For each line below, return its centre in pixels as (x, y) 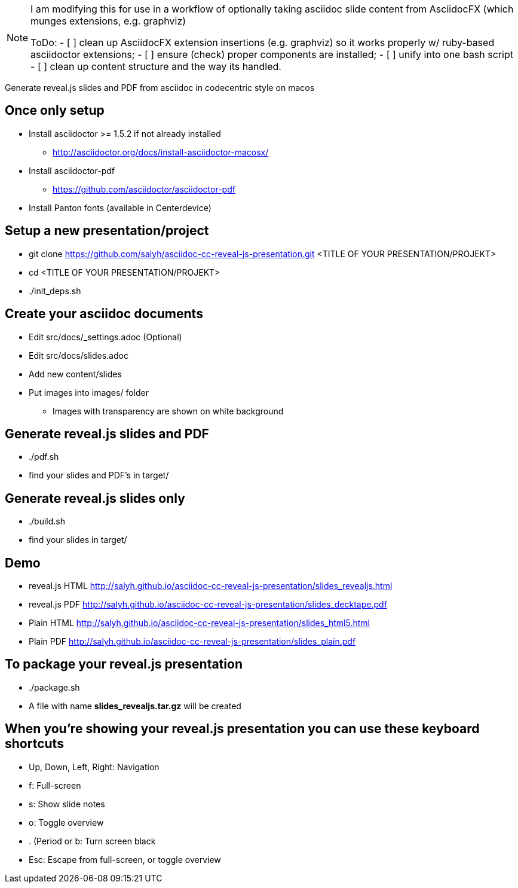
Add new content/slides (75, 374)
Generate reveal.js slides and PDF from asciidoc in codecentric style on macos (160, 88)
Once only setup (55, 111)
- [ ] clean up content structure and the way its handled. (156, 66)
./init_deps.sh (55, 291)
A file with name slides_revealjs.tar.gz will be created (135, 706)
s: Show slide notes (67, 804)
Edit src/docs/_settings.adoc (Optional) (105, 337)
